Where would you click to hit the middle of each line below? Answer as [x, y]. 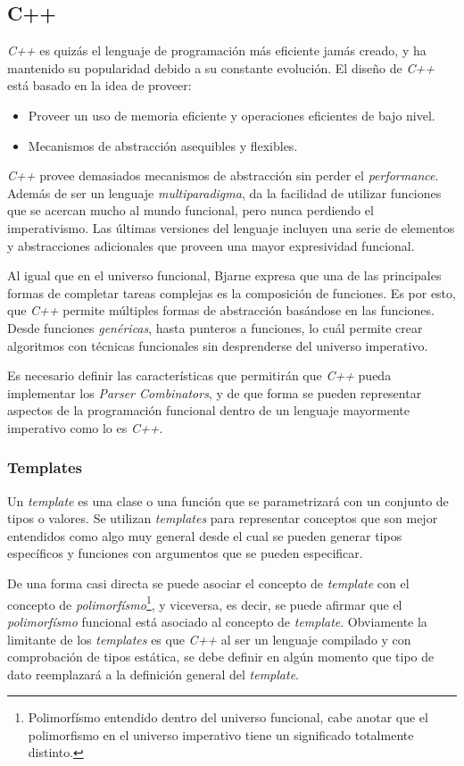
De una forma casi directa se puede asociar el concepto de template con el [208, 583]
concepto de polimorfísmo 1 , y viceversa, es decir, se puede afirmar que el [205, 603]
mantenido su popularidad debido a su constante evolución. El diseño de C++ [221, 67]
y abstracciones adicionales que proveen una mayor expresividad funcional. [211, 245]
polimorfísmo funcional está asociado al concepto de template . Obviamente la [217, 621]
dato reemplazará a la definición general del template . [153, 674]
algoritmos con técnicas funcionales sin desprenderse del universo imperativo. [218, 345]
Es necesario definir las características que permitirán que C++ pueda [199, 375]
